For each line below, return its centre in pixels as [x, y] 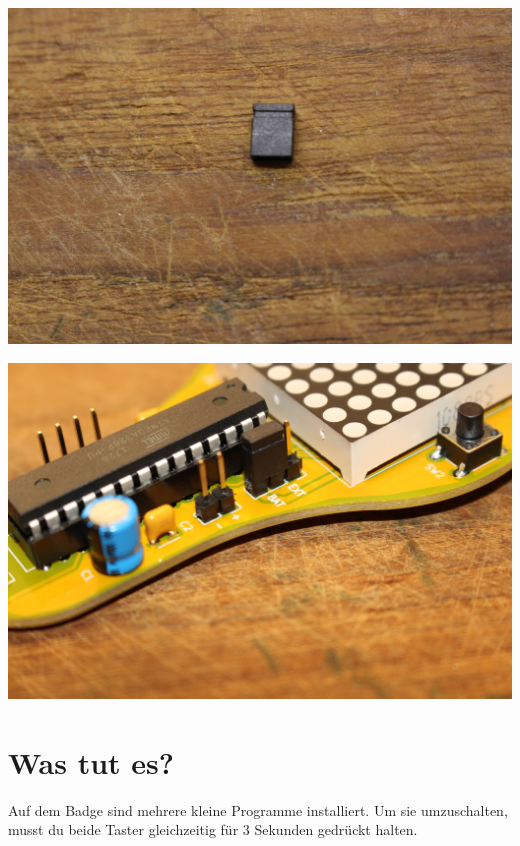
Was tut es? [91, 761]
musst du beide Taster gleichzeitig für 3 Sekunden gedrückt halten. [213, 829]
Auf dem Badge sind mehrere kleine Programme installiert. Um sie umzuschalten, [258, 809]
